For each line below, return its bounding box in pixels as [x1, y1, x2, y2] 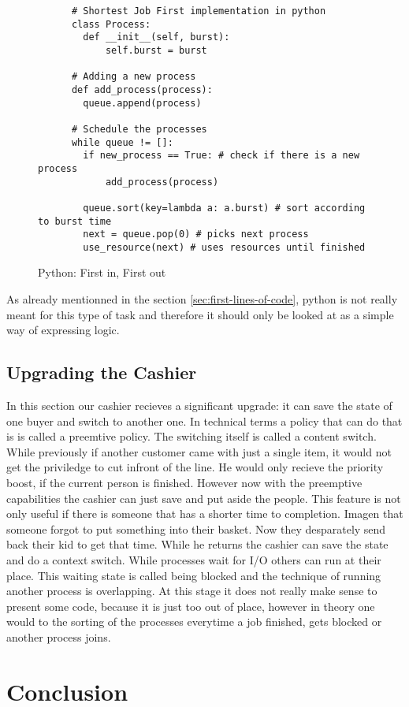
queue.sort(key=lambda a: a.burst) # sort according [83, 202, 366, 214]
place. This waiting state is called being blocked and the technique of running [6, 567, 381, 583]
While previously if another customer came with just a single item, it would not [6, 443, 392, 460]
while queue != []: [71, 136, 173, 148]
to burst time [38, 215, 112, 227]
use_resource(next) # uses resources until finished [83, 241, 366, 253]
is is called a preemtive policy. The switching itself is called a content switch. [6, 428, 377, 445]
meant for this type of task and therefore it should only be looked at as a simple [6, 306, 394, 322]
